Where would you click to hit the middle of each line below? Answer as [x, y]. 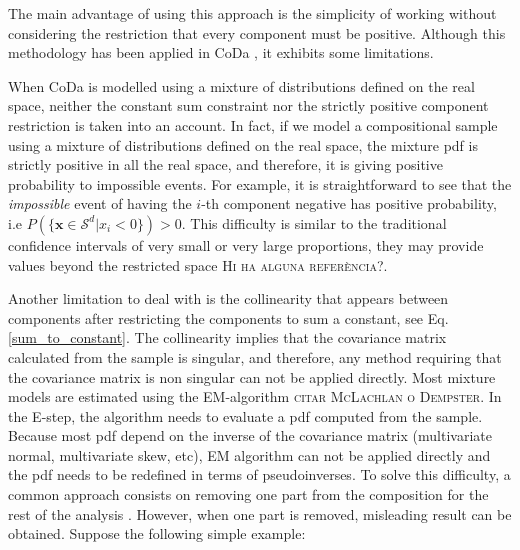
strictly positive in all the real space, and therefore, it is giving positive [225, 164]
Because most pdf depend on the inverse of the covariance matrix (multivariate [250, 435]
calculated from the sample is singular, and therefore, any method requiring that [255, 356]
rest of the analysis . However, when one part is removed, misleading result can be [260, 513]
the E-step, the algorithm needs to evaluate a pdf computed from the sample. [245, 415]
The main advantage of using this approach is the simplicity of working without [252, 13]
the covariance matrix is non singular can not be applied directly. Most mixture [252, 376]
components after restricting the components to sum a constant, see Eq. [228, 317]
